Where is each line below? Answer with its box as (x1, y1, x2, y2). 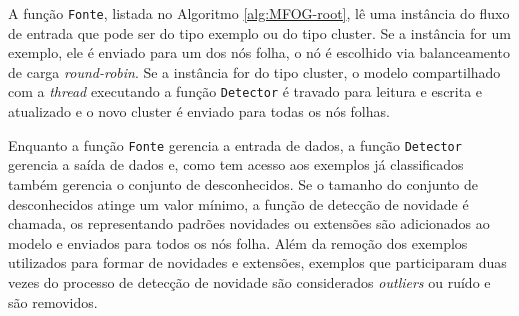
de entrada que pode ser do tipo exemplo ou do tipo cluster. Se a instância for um (8, 22, 511, 43)
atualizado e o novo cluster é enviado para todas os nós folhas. (8, 101, 390, 122)
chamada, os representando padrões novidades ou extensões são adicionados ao (8, 213, 490, 234)
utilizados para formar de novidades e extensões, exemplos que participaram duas (8, 252, 507, 273)
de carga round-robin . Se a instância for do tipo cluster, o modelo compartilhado (8, 61, 501, 82)
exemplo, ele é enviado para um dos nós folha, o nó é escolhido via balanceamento (8, 42, 510, 63)
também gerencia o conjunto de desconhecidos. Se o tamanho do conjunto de (8, 173, 478, 194)
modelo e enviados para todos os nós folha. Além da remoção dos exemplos (8, 232, 468, 253)
